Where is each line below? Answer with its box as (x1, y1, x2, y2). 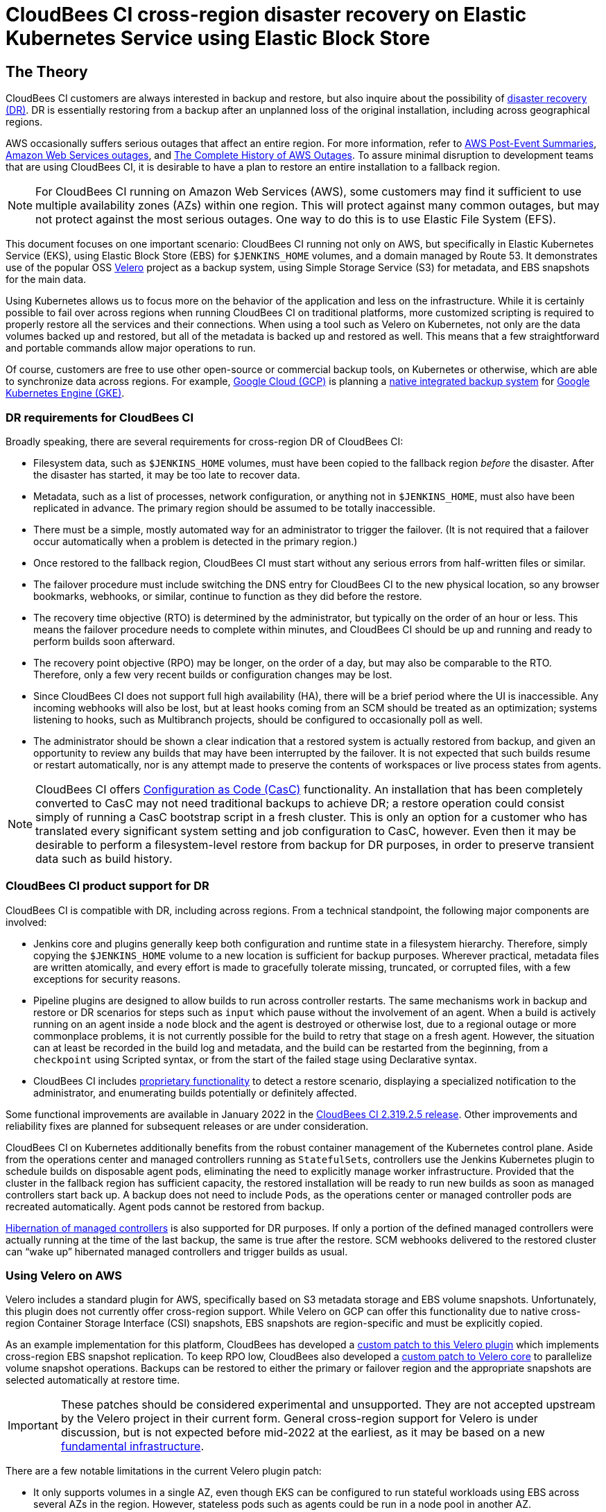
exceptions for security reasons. (33, 972, 181, 985)
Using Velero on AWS (6, 1269, 122, 1283)
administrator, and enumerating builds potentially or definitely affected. (33, 1086, 357, 1099)
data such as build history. (35, 851, 173, 866)
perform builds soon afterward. (33, 635, 175, 647)
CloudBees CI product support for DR (6, 879, 209, 893)
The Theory (6, 62, 88, 80)
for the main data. (6, 273, 87, 286)
